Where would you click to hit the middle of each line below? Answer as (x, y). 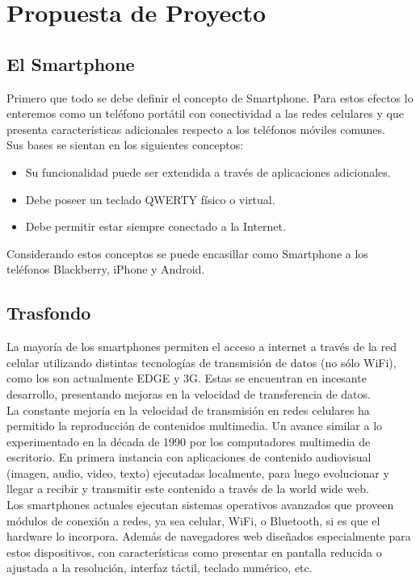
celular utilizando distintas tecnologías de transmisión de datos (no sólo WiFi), (202, 362)
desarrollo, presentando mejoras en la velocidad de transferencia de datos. (189, 393)
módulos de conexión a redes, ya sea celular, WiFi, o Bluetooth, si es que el (193, 520)
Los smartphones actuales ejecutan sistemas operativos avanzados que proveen (200, 505)
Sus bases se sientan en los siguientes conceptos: (125, 145)
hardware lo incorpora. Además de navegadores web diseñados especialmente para (209, 536)
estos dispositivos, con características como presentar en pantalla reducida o (194, 552)
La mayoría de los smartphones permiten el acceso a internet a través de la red (202, 347)
